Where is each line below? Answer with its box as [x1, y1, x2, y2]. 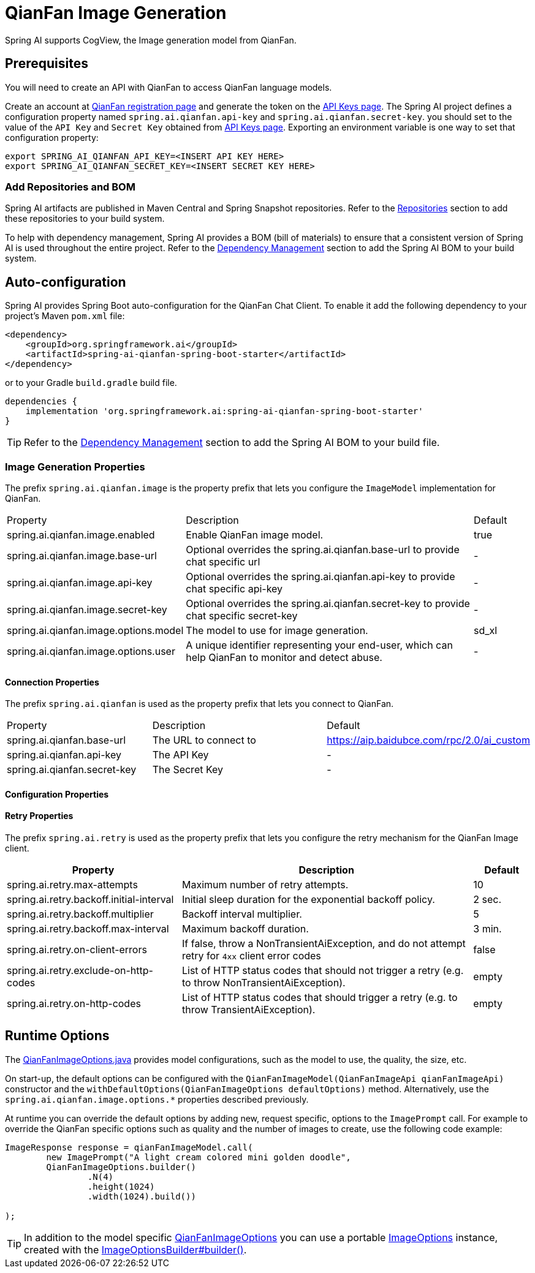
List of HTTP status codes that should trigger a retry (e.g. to [181, 991, 458, 1003]
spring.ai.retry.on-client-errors [7, 943, 147, 956]
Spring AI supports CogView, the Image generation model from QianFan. [5, 34, 297, 45]
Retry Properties [5, 810, 74, 822]
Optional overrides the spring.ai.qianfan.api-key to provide [186, 570, 455, 583]
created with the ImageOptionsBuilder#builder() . [24, 1243, 247, 1256]
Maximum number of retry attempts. [181, 878, 349, 891]
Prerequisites [5, 56, 88, 72]
